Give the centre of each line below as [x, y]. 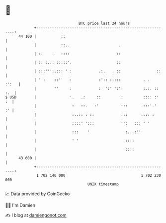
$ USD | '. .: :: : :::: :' [82, 97]
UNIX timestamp [103, 184]
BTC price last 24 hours [104, 23]
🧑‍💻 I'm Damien [20, 205]
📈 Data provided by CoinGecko [38, 194]
